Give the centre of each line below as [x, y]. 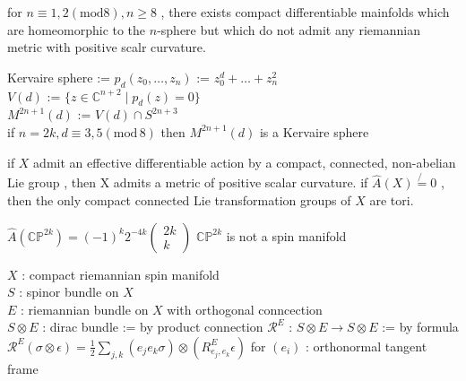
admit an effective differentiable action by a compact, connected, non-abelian [245, 162]
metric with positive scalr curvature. [107, 47]
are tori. [392, 199]
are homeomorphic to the [77, 29]
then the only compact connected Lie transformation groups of [179, 199]
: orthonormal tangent [367, 346]
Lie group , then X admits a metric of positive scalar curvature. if [188, 182]
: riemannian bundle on [85, 309]
